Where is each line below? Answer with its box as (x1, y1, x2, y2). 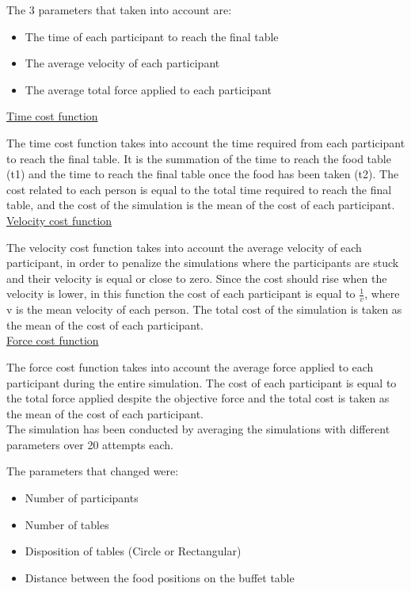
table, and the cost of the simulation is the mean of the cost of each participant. (6, 196, 395, 213)
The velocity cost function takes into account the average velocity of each (6, 238, 362, 255)
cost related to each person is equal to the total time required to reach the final (6, 181, 392, 197)
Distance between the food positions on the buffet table (25, 569, 295, 585)
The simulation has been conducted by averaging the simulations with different (6, 421, 390, 437)
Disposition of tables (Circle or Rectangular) (25, 543, 242, 559)
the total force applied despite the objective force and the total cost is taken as (6, 390, 390, 406)
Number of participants (25, 490, 139, 506)
